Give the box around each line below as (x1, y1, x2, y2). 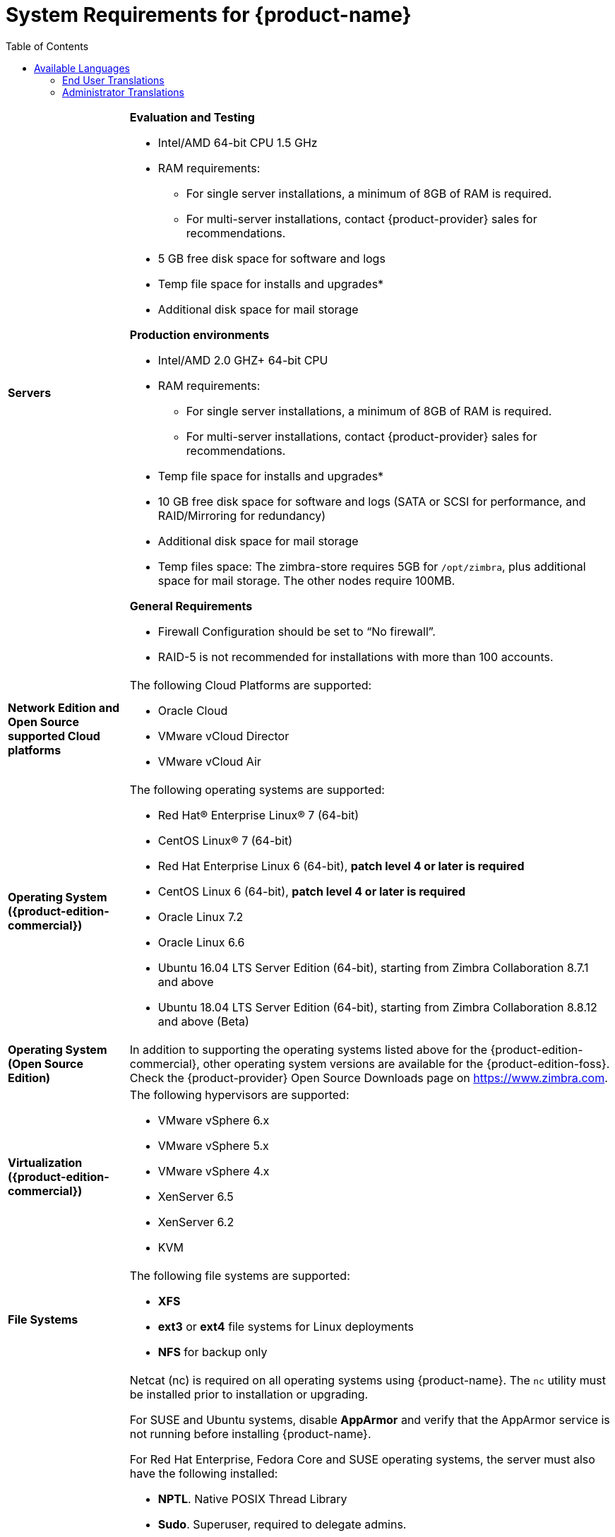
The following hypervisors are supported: (129, 1087, 350, 1102)
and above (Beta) (157, 1014, 249, 1028)
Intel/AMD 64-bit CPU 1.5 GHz (157, 135, 318, 150)
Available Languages (34, 61, 130, 74)
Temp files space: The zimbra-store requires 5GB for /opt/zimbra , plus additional (157, 559, 586, 574)
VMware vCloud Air (157, 754, 261, 768)
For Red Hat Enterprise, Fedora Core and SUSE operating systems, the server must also (129, 1452, 595, 1466)
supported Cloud (8, 728, 100, 743)
